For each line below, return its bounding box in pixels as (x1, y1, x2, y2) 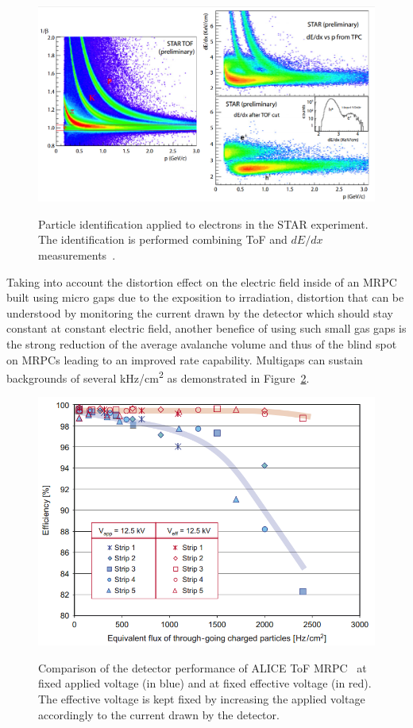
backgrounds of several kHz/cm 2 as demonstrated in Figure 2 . (6, 368, 310, 386)
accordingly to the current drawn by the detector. (38, 706, 280, 722)
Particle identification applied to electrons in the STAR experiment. (38, 215, 369, 232)
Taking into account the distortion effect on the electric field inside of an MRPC (6, 273, 397, 290)
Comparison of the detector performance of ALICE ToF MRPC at (38, 659, 367, 676)
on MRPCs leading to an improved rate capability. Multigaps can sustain (6, 351, 363, 368)
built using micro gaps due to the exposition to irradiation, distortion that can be (6, 289, 404, 306)
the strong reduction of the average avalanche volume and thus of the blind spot (6, 336, 397, 352)
